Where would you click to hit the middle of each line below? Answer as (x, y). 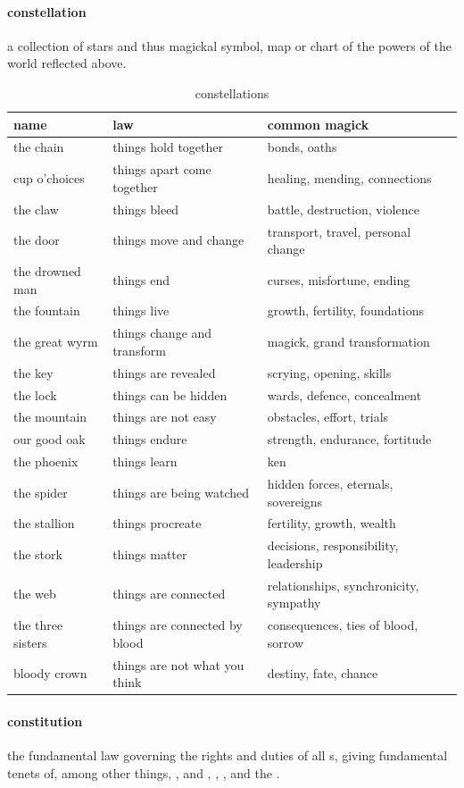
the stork (38, 554)
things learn (145, 461)
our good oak (50, 439)
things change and (162, 333)
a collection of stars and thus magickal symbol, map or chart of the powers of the (229, 45)
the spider (41, 492)
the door (37, 240)
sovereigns (295, 501)
